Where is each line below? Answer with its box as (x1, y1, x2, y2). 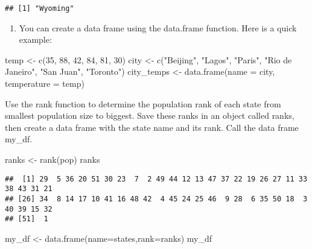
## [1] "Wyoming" (5, 4, 74, 13)
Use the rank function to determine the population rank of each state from (5, 97, 281, 110)
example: (19, 33, 52, 46)
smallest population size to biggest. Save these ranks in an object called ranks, (5, 109, 294, 122)
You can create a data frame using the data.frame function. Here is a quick (19, 21, 297, 34)
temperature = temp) (5, 77, 84, 90)
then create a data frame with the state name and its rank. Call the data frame (5, 121, 299, 133)
